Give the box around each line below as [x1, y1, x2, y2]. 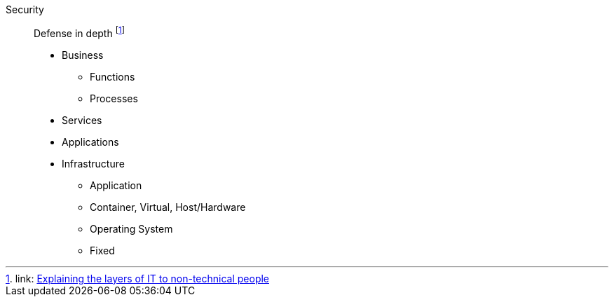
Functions [90, 70, 135, 83]
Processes [90, 92, 138, 104]
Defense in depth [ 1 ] [34, 25, 125, 39]
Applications [62, 135, 119, 148]
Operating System [90, 222, 173, 235]
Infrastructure [62, 157, 125, 170]
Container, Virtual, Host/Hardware [90, 200, 246, 213]
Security [6, 4, 44, 15]
